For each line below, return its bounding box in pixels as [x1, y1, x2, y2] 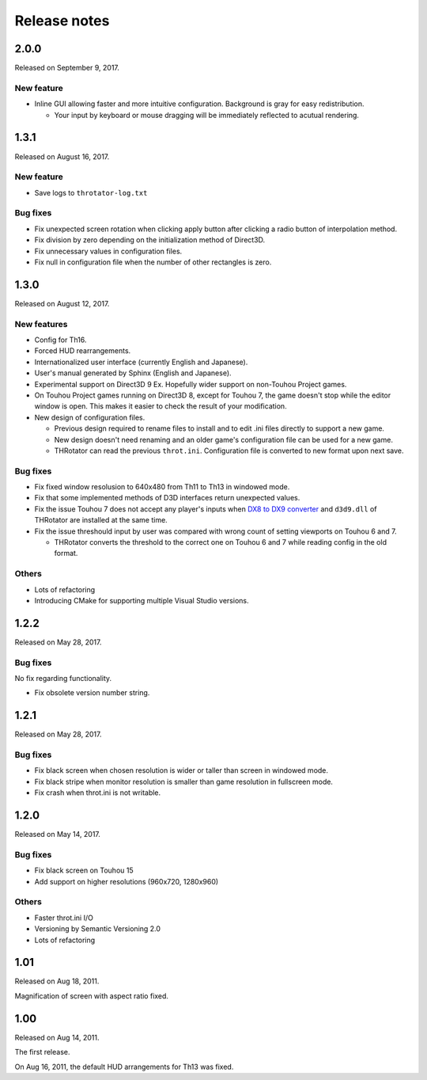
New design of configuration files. [34, 413, 145, 422]
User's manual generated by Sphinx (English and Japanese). [34, 368, 232, 378]
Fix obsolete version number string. [34, 688, 150, 698]
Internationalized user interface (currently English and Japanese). [34, 357, 248, 367]
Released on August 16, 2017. [14, 151, 110, 162]
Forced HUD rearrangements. [34, 346, 131, 356]
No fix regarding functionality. [14, 673, 112, 683]
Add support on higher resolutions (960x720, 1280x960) [34, 877, 219, 886]
